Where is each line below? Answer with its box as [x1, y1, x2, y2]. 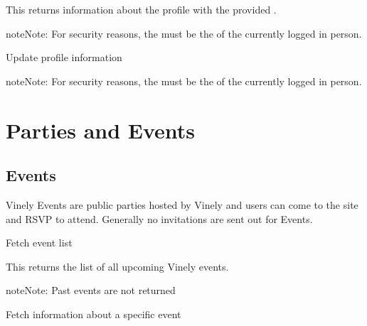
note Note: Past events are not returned [6, 283, 176, 298]
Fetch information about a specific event [6, 306, 181, 321]
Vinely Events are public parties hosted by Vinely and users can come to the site [6, 197, 358, 212]
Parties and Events [6, 115, 196, 144]
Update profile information [6, 50, 122, 65]
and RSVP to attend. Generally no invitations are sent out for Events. [6, 211, 313, 226]
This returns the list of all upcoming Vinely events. [6, 259, 229, 273]
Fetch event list [6, 235, 73, 250]
